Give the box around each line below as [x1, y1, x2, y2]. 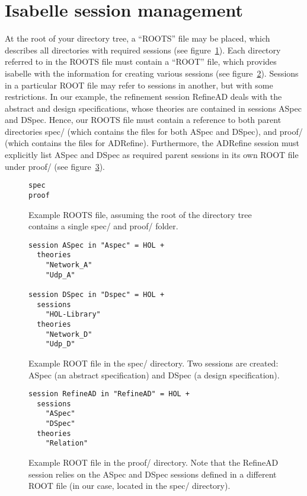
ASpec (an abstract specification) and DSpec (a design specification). [28, 368, 280, 381]
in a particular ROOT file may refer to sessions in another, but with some [5, 78, 273, 91]
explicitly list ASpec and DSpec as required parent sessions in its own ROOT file [5, 149, 299, 161]
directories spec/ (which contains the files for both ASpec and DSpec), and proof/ [5, 125, 303, 137]
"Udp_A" [45, 270, 75, 279]
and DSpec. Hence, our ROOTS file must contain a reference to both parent [5, 113, 282, 126]
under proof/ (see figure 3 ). [5, 160, 105, 172]
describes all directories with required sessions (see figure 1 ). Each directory [5, 43, 281, 56]
